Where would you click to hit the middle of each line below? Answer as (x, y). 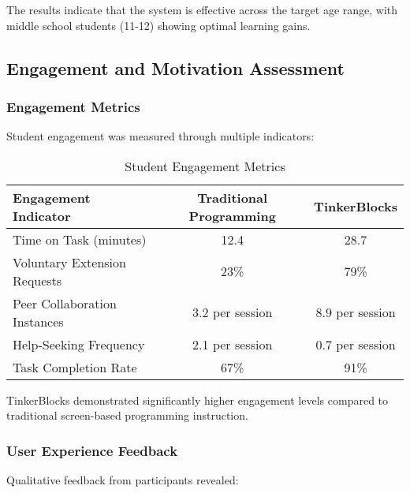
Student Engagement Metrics (205, 166)
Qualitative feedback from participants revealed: (123, 480)
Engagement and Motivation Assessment (175, 67)
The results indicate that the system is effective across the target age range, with (202, 9)
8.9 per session (356, 312)
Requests (37, 280)
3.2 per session (233, 312)
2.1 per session (233, 344)
